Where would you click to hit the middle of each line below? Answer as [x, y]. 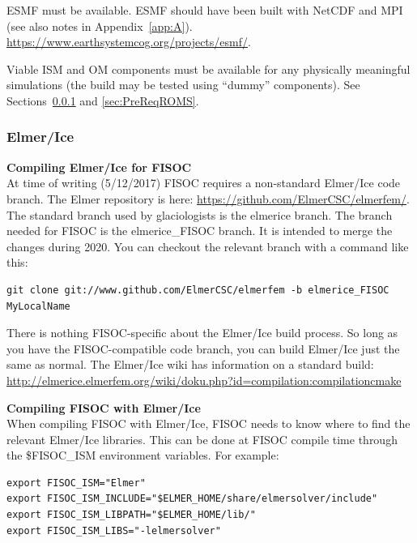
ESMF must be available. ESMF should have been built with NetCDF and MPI [205, 10]
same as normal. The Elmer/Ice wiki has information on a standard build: [190, 364]
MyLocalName [38, 306]
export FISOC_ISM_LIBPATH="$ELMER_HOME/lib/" [131, 515]
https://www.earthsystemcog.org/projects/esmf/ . [129, 42]
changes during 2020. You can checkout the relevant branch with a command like [208, 246]
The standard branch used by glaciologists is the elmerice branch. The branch [200, 214]
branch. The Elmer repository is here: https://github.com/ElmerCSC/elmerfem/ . [208, 198]
